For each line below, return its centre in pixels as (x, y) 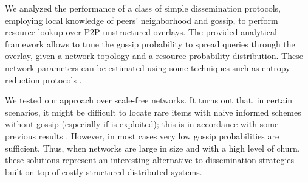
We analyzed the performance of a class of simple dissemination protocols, (143, 8)
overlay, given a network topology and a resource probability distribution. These (154, 56)
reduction (22, 79)
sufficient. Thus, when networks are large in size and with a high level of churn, (152, 148)
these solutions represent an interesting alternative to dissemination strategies (150, 160)
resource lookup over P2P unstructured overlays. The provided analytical (141, 32)
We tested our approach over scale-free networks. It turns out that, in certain (149, 100)
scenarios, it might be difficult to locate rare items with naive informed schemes (153, 112)
